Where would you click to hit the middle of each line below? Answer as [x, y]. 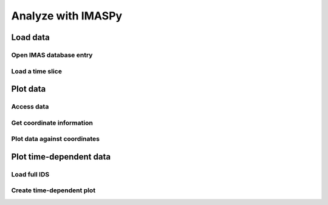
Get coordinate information [52, 123]
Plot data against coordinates [56, 139]
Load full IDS [30, 174]
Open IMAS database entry [52, 55]
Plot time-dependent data [61, 157]
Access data [30, 107]
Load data [30, 37]
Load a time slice [36, 71]
